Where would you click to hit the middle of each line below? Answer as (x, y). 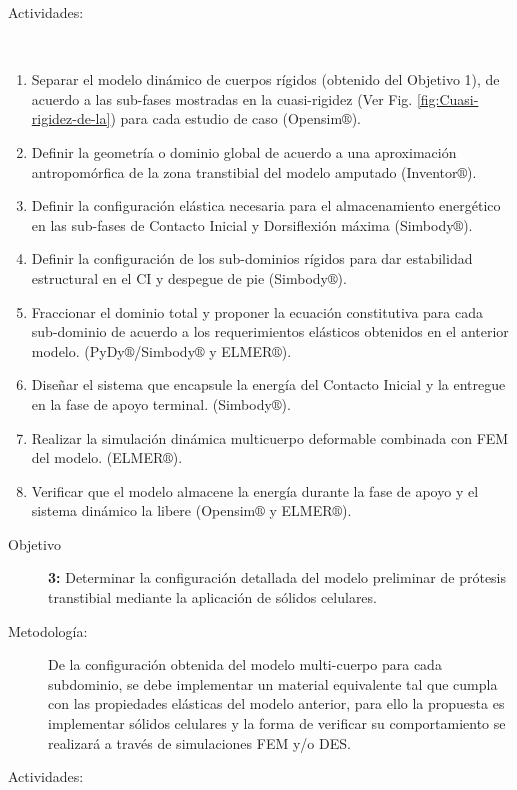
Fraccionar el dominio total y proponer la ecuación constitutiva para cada (257, 311)
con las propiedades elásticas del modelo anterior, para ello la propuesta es (276, 703)
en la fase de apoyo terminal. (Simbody (151, 403)
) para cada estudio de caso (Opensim (226, 118)
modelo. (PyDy (78, 350)
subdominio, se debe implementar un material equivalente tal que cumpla (273, 683)
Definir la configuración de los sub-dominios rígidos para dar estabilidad (252, 258)
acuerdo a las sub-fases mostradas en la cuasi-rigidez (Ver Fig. (222, 98)
